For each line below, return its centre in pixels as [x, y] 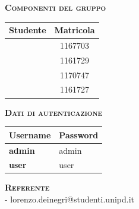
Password [79, 134]
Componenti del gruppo [56, 7]
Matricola [75, 30]
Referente [27, 187]
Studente [28, 30]
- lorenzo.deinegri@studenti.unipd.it [69, 199]
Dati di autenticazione [54, 112]
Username [30, 134]
